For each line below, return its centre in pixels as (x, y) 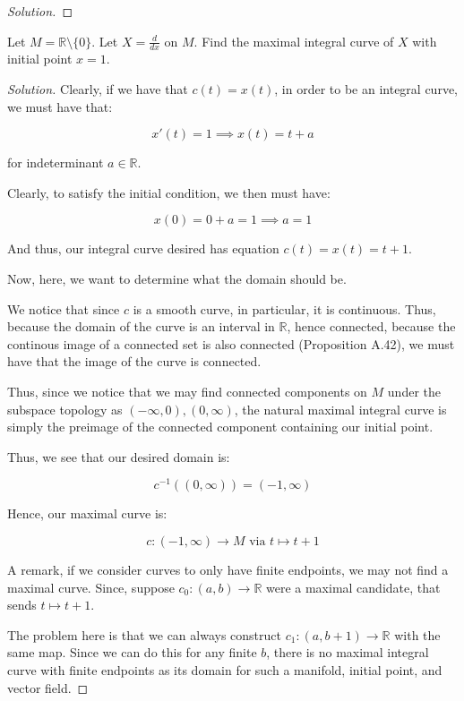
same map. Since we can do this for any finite (132, 652)
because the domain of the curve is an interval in (141, 326)
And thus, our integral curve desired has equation (143, 248)
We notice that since (64, 308)
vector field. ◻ (48, 687)
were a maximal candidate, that (353, 587)
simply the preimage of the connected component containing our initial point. (220, 427)
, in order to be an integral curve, (366, 89)
